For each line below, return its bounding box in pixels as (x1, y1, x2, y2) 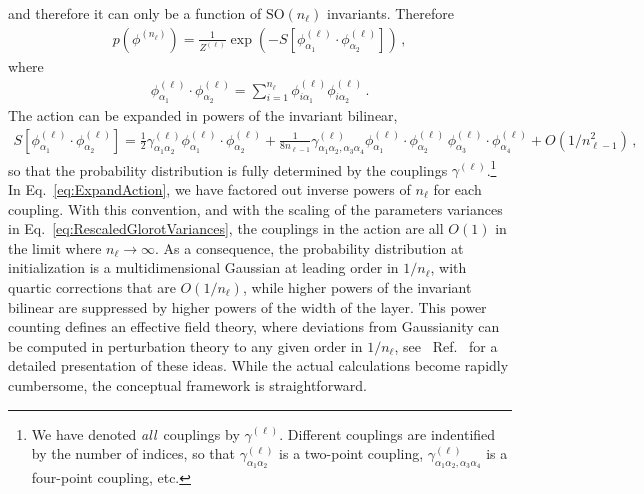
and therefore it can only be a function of (8, 3, 262, 23)
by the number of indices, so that (31, 443, 235, 464)
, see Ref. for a (394, 335, 498, 356)
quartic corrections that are (8, 276, 176, 297)
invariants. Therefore (327, 3, 455, 23)
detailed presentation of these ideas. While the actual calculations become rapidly (8, 355, 509, 376)
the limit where (8, 237, 102, 258)
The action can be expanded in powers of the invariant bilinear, (8, 104, 398, 125)
